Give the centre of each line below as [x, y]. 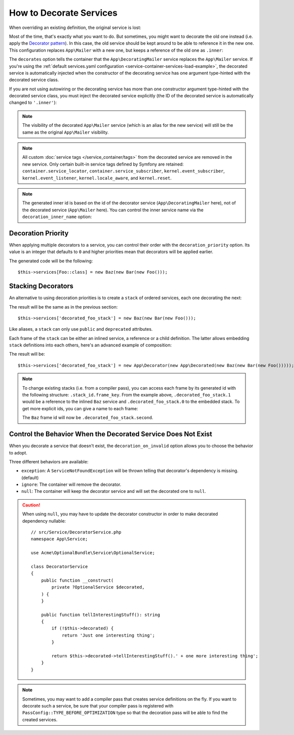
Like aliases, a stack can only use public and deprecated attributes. [81, 329]
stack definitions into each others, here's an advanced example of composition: [90, 345]
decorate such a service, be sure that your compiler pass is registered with [98, 706]
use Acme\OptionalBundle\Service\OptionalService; [93, 553]
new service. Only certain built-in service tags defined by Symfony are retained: [103, 164]
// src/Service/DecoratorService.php [76, 532]
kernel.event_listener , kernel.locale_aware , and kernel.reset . [97, 178]
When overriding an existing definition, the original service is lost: [75, 28]
